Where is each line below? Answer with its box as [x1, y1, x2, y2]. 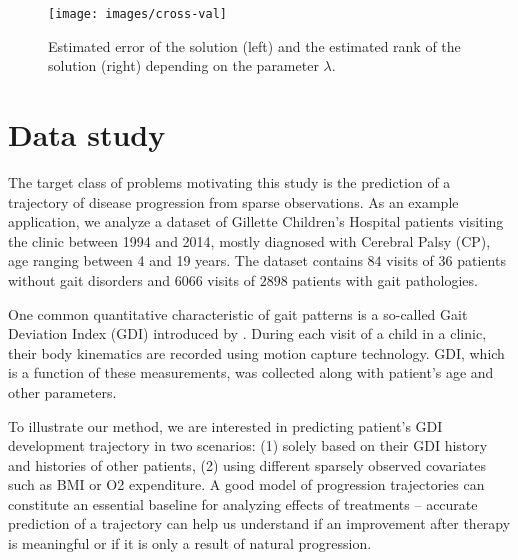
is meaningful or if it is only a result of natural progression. [8, 533, 372, 554]
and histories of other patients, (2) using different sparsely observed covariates [8, 454, 487, 475]
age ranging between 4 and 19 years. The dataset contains [8, 250, 363, 271]
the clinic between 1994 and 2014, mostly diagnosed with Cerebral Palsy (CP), [8, 230, 491, 251]
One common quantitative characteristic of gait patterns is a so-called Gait [8, 303, 468, 324]
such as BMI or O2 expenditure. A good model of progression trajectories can [8, 474, 485, 495]
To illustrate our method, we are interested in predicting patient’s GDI [8, 415, 443, 436]
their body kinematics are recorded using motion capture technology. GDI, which [8, 342, 505, 363]
